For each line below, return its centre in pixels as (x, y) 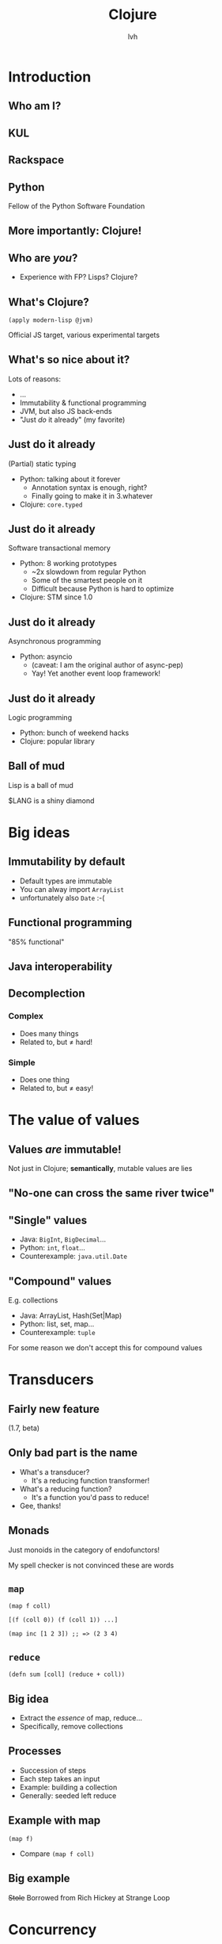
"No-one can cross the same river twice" (111, 1194)
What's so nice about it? (69, 360)
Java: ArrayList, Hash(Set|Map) (71, 1316)
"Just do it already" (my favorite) (72, 419)
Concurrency (53, 1929)
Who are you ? (43, 258)
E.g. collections (33, 1300)
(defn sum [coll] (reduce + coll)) (67, 1674)
